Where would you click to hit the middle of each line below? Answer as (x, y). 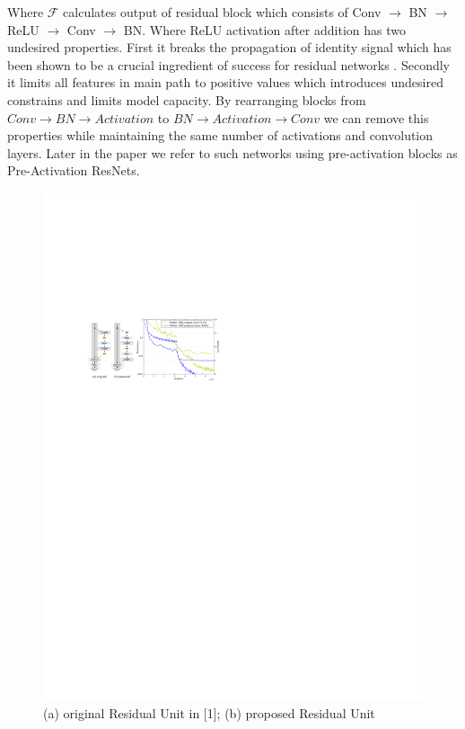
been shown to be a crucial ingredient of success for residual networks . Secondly (228, 64)
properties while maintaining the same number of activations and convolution (220, 135)
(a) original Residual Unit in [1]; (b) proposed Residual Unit (209, 712)
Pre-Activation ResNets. (74, 170)
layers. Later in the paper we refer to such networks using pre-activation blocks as (232, 152)
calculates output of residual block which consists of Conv (222, 12)
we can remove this (376, 117)
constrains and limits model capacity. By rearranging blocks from (187, 99)
